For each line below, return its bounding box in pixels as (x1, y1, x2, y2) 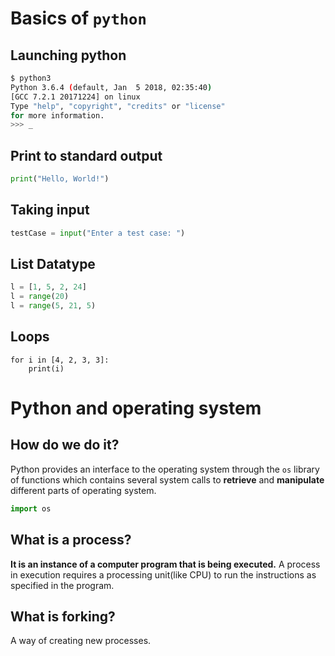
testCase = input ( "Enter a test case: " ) (10, 228, 186, 238)
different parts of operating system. (10, 484, 157, 496)
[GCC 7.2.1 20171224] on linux (10, 92, 141, 102)
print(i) (28, 363, 65, 374)
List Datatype (10, 256, 96, 273)
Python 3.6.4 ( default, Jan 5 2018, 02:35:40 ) (10, 82, 213, 92)
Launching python (10, 47, 127, 64)
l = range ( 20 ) (10, 292, 70, 302)
